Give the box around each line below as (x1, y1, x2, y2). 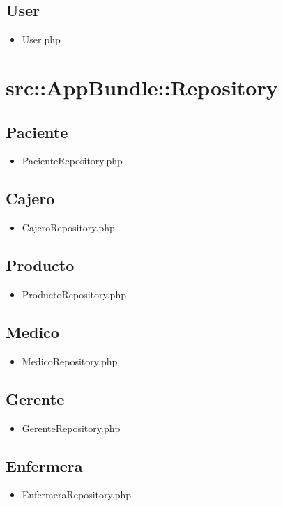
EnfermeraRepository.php (22, 487, 131, 502)
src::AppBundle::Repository (6, 72, 278, 101)
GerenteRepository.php (22, 420, 121, 435)
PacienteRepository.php (22, 153, 123, 168)
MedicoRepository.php (22, 353, 118, 368)
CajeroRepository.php (22, 220, 115, 235)
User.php (22, 32, 61, 47)
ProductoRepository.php (22, 286, 126, 301)
